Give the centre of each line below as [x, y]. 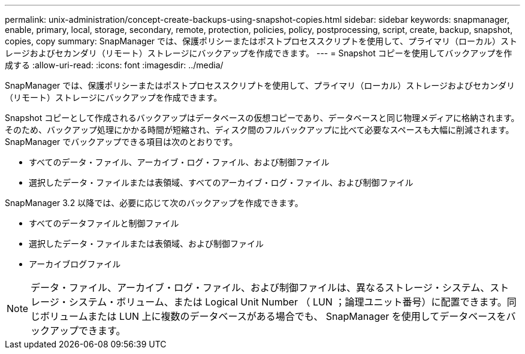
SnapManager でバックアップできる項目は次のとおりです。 [121, 142]
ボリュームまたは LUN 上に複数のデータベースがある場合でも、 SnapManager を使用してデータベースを [273, 316]
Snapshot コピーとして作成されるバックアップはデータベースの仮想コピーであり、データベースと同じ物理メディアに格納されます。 [262, 118]
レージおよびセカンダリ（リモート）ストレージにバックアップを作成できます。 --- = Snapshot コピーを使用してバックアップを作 [259, 53]
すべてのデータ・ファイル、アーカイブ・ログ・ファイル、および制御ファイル [179, 162]
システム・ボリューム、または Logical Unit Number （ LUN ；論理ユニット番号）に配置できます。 [288, 302]
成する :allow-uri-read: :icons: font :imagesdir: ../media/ [114, 65]
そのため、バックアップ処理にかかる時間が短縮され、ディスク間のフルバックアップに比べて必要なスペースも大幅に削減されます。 [260, 130]
